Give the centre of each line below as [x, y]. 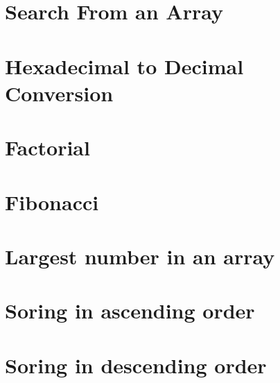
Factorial [47, 147]
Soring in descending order [136, 365]
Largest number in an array [140, 256]
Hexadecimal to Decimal [124, 66]
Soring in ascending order [130, 310]
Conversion [59, 93]
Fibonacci [52, 202]
